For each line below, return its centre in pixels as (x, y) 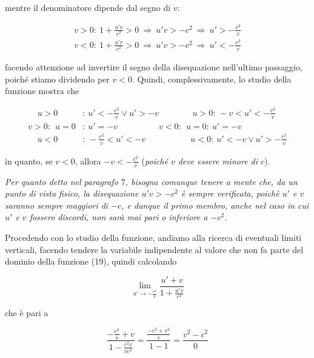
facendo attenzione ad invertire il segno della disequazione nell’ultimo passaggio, (154, 67)
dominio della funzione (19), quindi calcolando (91, 261)
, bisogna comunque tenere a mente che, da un (211, 181)
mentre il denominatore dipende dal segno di (88, 7)
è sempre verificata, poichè (230, 193)
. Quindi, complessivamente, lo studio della (212, 79)
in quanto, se (29, 160)
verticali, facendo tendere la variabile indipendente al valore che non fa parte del (154, 249)
